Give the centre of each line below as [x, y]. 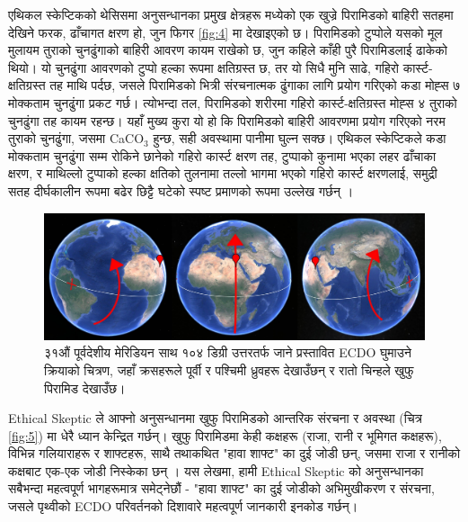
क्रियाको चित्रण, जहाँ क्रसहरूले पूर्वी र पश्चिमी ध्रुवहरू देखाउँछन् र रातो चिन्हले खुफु [229, 369]
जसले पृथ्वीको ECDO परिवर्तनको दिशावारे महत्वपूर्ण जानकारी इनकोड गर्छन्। [183, 506]
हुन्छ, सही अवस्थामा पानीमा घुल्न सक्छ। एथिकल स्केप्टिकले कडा [300, 138]
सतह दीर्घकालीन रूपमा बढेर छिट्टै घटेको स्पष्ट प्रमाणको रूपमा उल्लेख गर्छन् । [181, 190]
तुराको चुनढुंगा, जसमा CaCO [76, 138]
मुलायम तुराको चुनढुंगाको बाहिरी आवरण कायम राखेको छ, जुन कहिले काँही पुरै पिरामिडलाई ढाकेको [228, 50]
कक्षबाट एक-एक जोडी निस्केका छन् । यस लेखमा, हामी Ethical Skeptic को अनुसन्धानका [216, 470]
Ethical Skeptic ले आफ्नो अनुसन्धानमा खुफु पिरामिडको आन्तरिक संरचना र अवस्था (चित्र [215, 418]
